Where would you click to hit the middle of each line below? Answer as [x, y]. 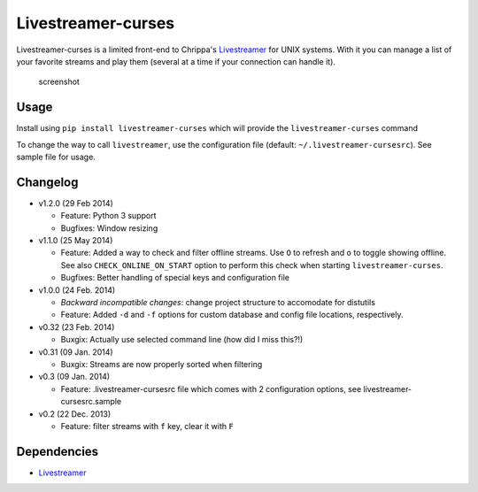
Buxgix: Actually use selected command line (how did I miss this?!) [182, 340]
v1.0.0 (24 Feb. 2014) [77, 290]
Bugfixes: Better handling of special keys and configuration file [175, 278]
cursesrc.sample [91, 402]
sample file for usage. [56, 157]
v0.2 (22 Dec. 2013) [75, 414]
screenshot [59, 82]
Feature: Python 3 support [108, 216]
